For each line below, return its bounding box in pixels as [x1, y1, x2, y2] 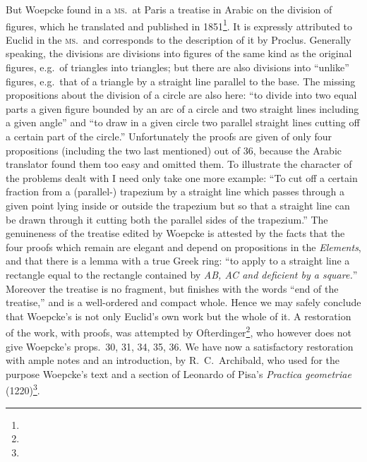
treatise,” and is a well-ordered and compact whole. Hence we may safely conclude [6, 295, 361, 310]
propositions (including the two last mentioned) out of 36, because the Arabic [6, 142, 342, 157]
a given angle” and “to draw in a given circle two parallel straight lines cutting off [6, 115, 360, 130]
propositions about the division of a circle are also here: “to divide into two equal [6, 87, 357, 102]
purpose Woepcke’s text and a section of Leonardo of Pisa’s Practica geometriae [6, 366, 351, 381]
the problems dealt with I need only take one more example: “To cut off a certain [6, 170, 358, 185]
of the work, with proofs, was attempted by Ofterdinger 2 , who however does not [6, 323, 352, 339]
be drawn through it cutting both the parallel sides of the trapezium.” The [6, 212, 328, 226]
